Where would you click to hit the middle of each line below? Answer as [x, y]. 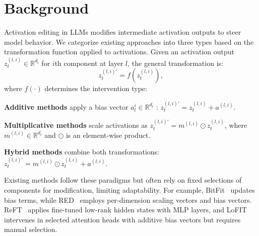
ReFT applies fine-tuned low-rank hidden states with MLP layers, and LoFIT [125, 210]
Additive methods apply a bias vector [66, 106]
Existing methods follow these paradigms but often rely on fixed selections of [123, 180]
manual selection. [31, 229]
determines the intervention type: [96, 88]
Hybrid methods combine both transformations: [82, 152]
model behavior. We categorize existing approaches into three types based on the [129, 42]
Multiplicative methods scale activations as [76, 125]
